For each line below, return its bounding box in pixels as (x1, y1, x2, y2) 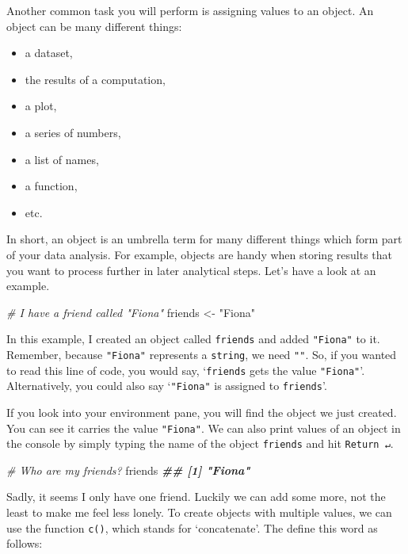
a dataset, (25, 44, 73, 61)
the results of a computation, (25, 71, 166, 87)
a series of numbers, (25, 124, 121, 140)
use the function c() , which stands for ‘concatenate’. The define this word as (6, 519, 378, 536)
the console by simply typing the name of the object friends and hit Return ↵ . (6, 435, 394, 452)
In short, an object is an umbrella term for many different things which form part (6, 231, 402, 247)
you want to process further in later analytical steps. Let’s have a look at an (6, 262, 376, 278)
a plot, (25, 97, 57, 114)
